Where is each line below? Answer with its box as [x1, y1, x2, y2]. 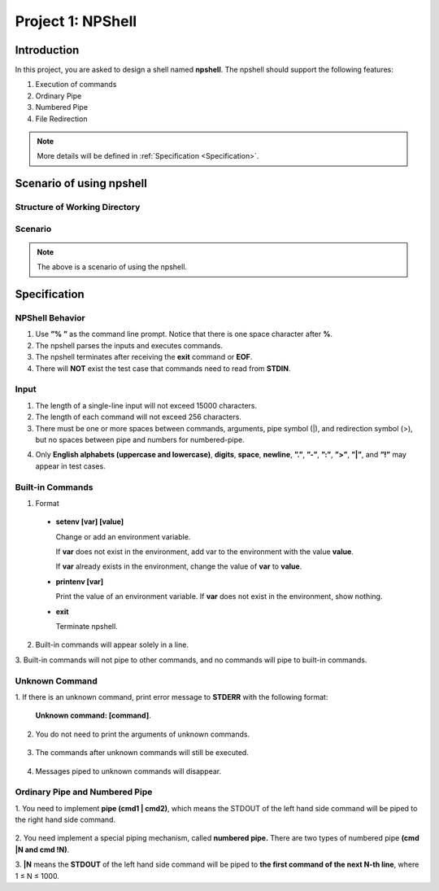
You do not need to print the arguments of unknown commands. [35, 729, 250, 739]
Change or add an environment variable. [55, 531, 191, 541]
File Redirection [35, 114, 88, 124]
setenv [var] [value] [55, 517, 124, 526]
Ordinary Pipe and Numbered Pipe [15, 786, 153, 797]
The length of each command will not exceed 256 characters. [35, 412, 241, 422]
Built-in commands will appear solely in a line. [35, 640, 189, 650]
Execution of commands [35, 80, 117, 90]
